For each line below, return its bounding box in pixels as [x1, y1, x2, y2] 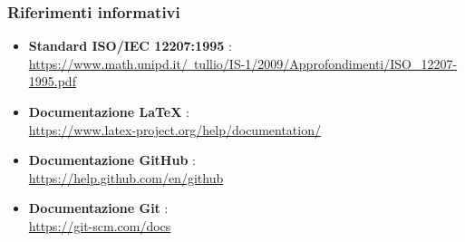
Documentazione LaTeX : [28, 102, 189, 121]
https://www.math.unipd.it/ [28, 53, 188, 73]
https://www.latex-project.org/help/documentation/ [28, 120, 321, 139]
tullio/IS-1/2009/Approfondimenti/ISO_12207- [193, 53, 458, 73]
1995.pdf [28, 72, 76, 91]
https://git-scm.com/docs [28, 216, 171, 235]
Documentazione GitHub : [28, 150, 196, 169]
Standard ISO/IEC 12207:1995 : [28, 36, 232, 55]
